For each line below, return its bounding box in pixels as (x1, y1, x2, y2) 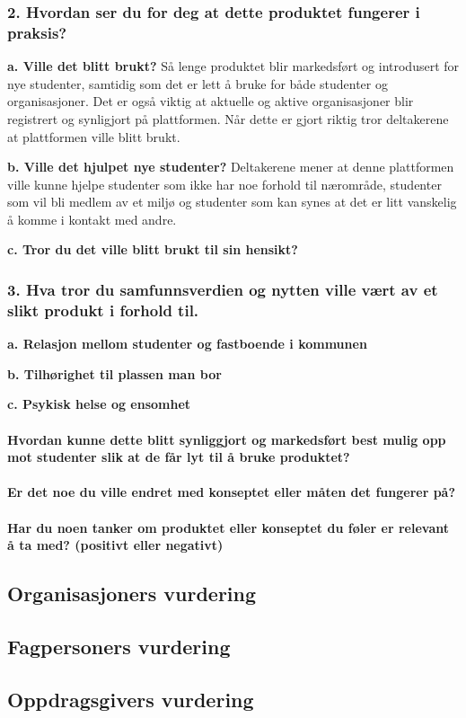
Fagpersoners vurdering (7, 632, 231, 660)
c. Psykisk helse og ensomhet (7, 394, 191, 413)
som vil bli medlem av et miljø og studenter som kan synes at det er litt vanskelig (7, 192, 457, 211)
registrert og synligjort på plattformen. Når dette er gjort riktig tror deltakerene (7, 109, 449, 128)
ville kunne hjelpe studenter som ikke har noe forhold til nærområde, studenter (7, 174, 442, 193)
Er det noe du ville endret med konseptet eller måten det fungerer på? (7, 483, 456, 501)
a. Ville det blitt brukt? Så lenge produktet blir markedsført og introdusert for (7, 57, 460, 75)
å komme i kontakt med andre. (7, 209, 177, 228)
